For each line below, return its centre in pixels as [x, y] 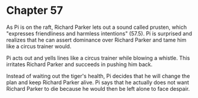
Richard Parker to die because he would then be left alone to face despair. [98, 88]
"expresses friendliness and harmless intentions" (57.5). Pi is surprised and [99, 33]
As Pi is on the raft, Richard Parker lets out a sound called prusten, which [97, 27]
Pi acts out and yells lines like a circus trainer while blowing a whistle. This [98, 58]
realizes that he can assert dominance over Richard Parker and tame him [96, 40]
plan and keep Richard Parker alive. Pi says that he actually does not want [98, 82]
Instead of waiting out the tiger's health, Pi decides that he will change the [98, 76]
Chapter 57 [35, 11]
